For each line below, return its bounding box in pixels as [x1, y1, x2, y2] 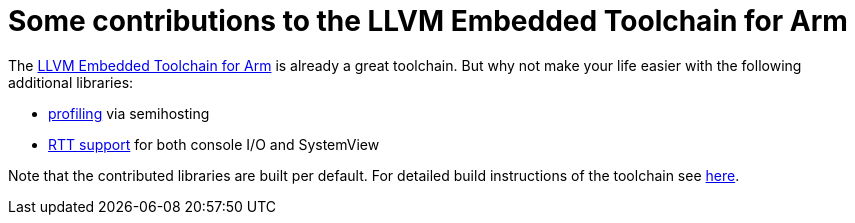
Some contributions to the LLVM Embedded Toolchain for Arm [8, 4, 848, 38]
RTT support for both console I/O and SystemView [48, 135, 380, 153]
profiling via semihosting [48, 104, 210, 122]
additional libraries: [8, 73, 134, 91]
